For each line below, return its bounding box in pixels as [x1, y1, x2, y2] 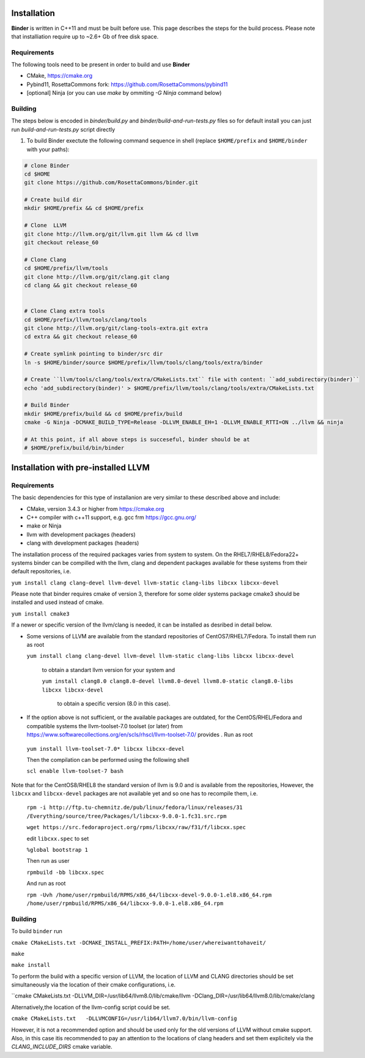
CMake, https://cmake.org [26, 72, 93, 80]
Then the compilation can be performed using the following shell [26, 756, 190, 763]
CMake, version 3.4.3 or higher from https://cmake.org [26, 505, 164, 512]
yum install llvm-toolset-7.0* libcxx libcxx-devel [26, 745, 185, 752]
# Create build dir [24, 196, 83, 203]
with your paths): [26, 146, 70, 153]
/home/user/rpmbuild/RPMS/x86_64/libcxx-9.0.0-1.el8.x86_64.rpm [26, 900, 224, 907]
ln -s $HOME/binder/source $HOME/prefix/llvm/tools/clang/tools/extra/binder [24, 359, 263, 366]
